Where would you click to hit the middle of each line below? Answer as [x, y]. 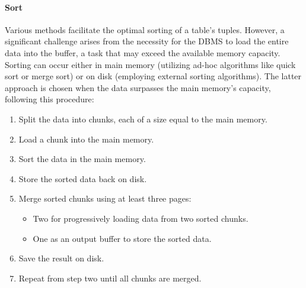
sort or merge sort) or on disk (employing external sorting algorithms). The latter [153, 76]
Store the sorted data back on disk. [83, 178]
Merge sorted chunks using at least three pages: [105, 198]
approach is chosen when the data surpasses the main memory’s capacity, [138, 87]
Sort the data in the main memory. [82, 159]
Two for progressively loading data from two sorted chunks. [141, 218]
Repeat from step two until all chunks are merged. [110, 278]
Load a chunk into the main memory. [86, 139]
